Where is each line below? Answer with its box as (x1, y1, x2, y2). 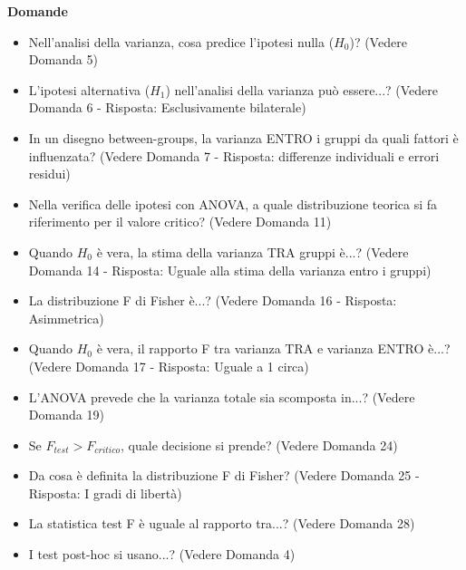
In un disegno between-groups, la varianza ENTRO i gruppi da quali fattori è (28, 128, 459, 147)
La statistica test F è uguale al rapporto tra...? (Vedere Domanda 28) (28, 514, 415, 533)
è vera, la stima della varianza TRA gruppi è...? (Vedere (96, 242, 409, 261)
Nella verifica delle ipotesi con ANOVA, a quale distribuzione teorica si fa (28, 194, 438, 213)
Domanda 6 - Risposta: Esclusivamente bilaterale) (28, 98, 306, 117)
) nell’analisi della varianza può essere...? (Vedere (165, 80, 439, 99)
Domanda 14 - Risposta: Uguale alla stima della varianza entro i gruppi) (28, 260, 432, 279)
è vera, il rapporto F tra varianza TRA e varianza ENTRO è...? (96, 339, 451, 358)
